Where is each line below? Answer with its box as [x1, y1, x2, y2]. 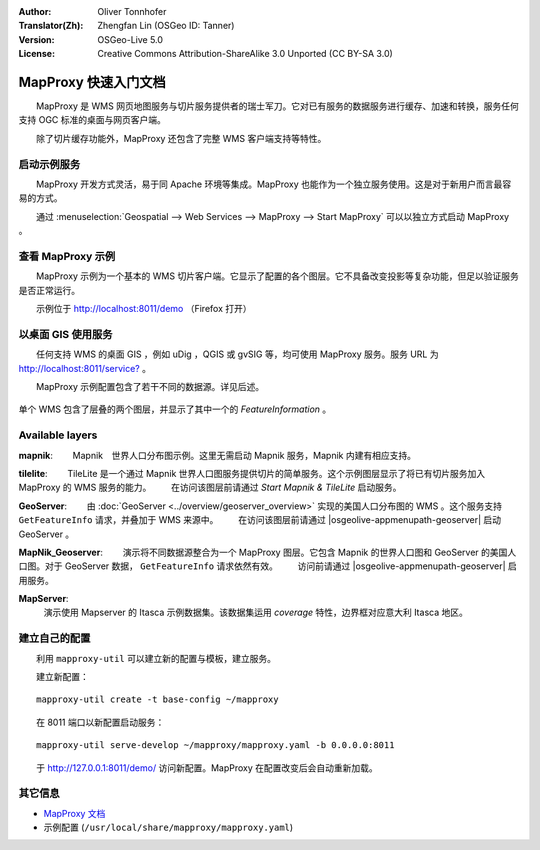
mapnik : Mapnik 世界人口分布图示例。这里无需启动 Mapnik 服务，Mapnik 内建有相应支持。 [18, 449, 417, 461]
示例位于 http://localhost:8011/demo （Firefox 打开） [35, 303, 252, 315]
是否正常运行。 [18, 284, 80, 296]
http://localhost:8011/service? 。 [18, 362, 152, 374]
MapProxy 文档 [43, 807, 106, 819]
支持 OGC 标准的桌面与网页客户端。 [18, 114, 167, 126]
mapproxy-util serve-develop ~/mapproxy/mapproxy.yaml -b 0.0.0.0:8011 [36, 740, 395, 751]
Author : [18, 6, 52, 17]
